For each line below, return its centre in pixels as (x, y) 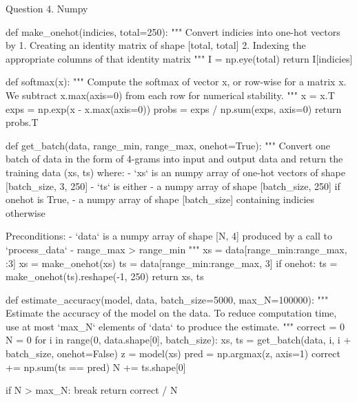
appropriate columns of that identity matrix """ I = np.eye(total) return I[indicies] (179, 58)
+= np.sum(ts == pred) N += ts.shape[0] (96, 367)
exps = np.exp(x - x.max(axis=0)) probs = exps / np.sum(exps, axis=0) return (174, 108)
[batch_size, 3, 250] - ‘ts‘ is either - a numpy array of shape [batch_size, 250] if (173, 186)
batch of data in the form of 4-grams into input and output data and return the (174, 159)
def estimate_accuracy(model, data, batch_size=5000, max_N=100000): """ (167, 299)
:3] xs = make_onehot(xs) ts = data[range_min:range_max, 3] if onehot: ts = (172, 263)
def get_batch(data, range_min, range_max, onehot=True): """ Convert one (168, 145)
